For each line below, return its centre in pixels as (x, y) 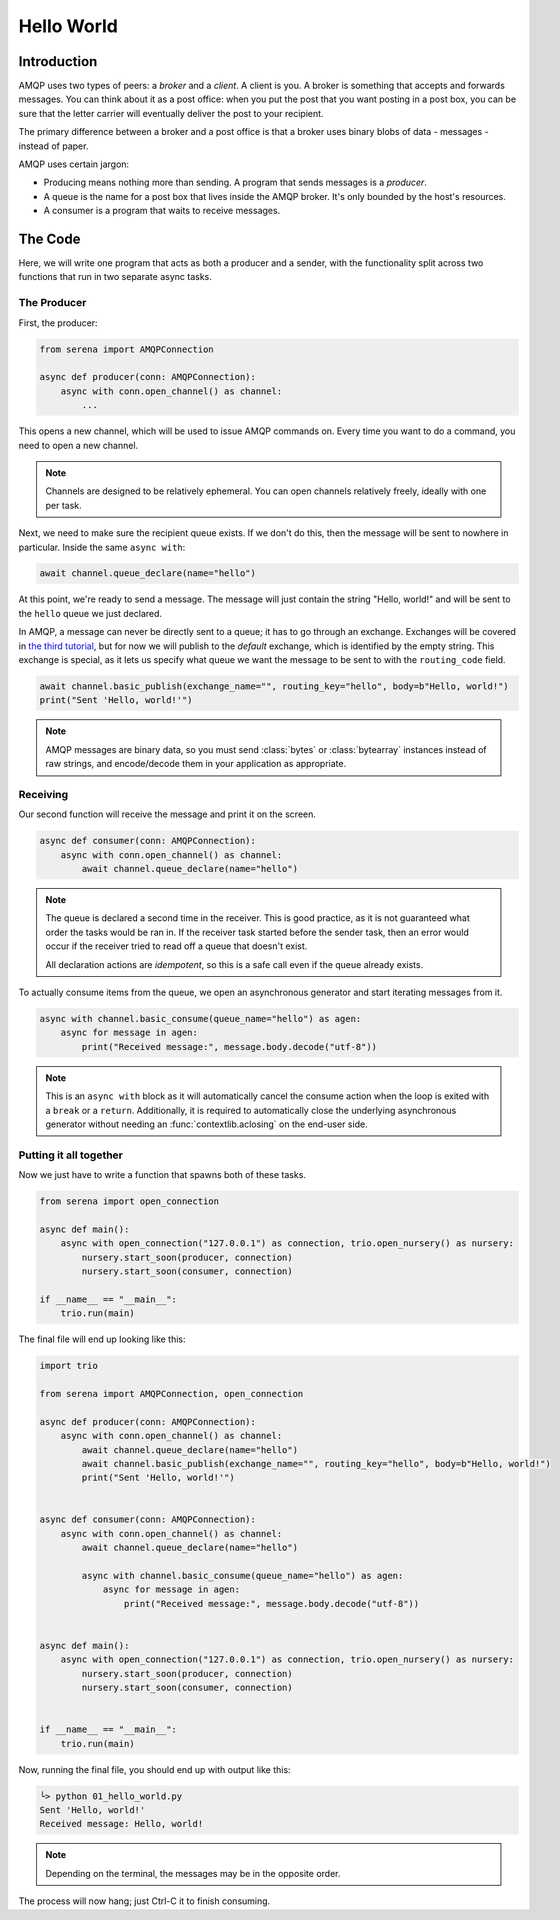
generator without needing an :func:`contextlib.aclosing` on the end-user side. (207, 1124)
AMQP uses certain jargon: (74, 164)
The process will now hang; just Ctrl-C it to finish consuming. (144, 1901)
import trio (69, 1366)
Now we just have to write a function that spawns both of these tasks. (162, 1175)
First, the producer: (58, 322)
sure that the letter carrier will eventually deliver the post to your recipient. (171, 113)
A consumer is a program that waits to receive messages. (162, 211)
